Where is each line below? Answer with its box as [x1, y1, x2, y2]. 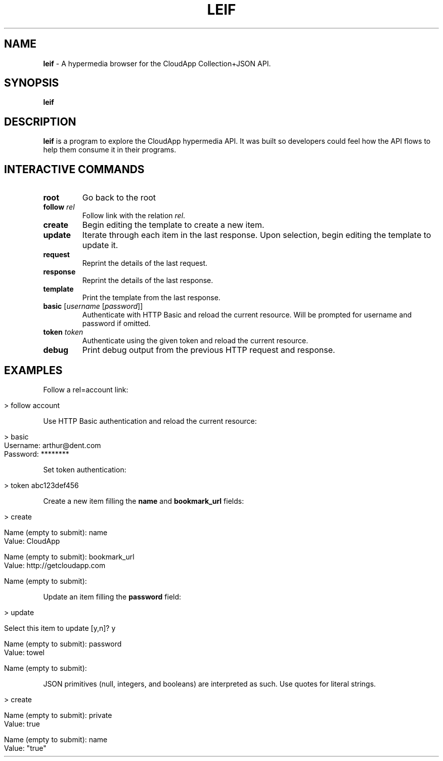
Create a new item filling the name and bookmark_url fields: [43, 496, 244, 505]
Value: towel [4, 648, 45, 657]
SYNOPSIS [4, 76, 59, 90]
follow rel [43, 203, 75, 212]
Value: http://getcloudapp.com [4, 560, 106, 570]
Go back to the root [82, 192, 156, 203]
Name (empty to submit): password [4, 639, 122, 648]
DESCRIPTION [4, 115, 76, 128]
